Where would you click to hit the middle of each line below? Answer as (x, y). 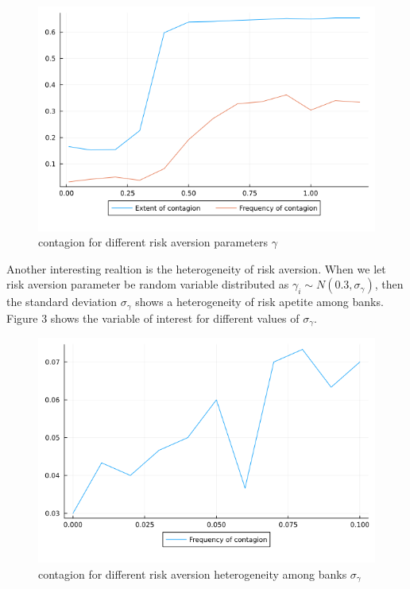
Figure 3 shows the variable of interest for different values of (153, 318)
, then (389, 284)
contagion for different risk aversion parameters (153, 242)
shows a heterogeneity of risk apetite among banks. (259, 302)
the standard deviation (62, 302)
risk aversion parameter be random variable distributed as (148, 284)
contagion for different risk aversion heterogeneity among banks (193, 573)
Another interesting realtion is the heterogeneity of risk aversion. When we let (196, 268)
